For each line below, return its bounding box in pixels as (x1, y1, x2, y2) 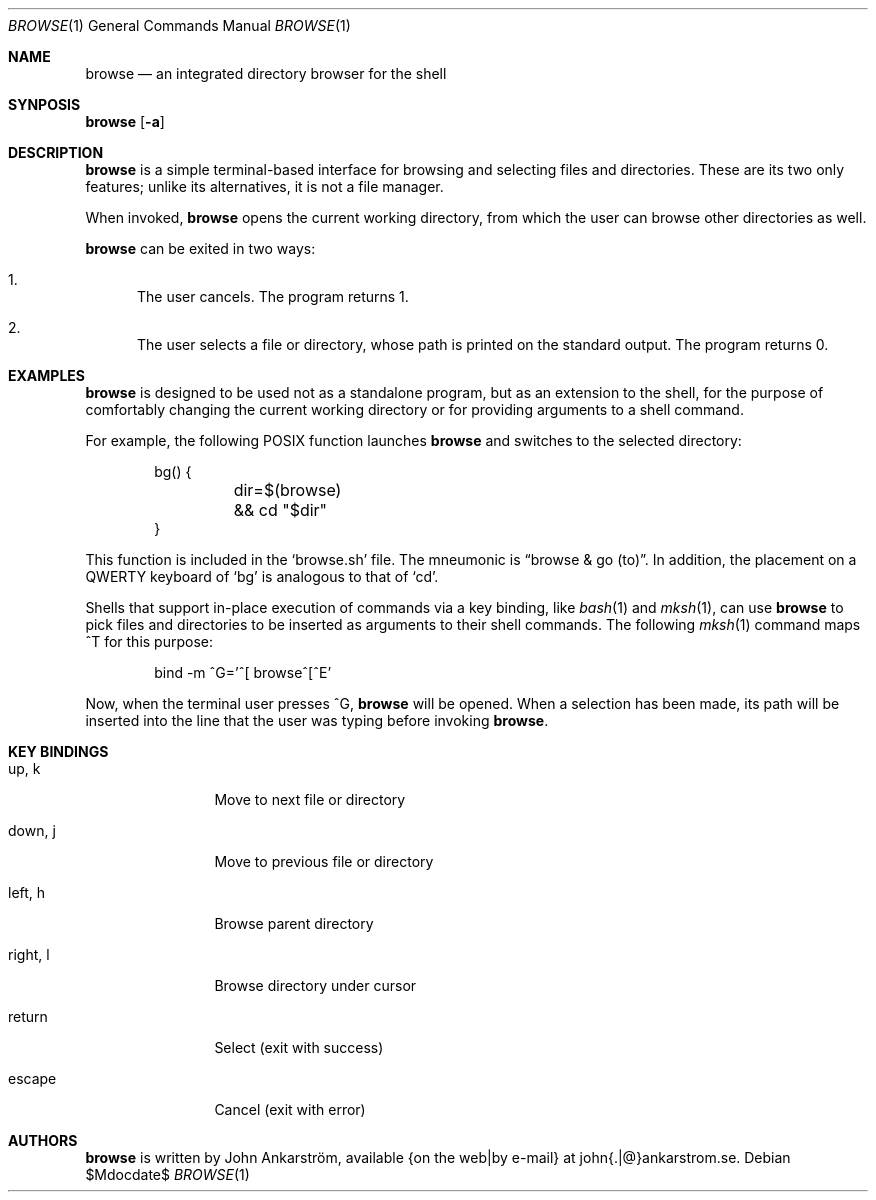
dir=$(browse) (233, 480, 342, 500)
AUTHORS (8, 1132, 78, 1149)
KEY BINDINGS (8, 743, 109, 760)
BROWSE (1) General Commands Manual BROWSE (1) (8, 17, 351, 34)
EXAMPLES (8, 367, 85, 384)
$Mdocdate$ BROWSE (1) (85, 1166, 250, 1183)
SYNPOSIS (8, 96, 81, 113)
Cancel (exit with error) (214, 1101, 366, 1118)
